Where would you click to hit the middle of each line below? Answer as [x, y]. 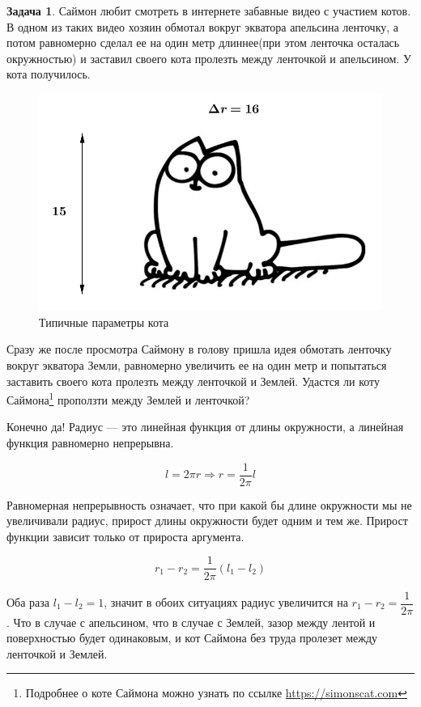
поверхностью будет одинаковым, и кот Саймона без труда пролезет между [192, 638]
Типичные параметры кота [104, 322]
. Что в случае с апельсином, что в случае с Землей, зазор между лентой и [191, 622]
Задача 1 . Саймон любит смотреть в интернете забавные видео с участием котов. [209, 11]
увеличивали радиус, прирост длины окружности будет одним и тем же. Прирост [207, 521]
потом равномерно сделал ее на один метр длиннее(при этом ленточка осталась [203, 42]
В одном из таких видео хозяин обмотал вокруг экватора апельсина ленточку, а [203, 26]
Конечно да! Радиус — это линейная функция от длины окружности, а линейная [205, 427]
